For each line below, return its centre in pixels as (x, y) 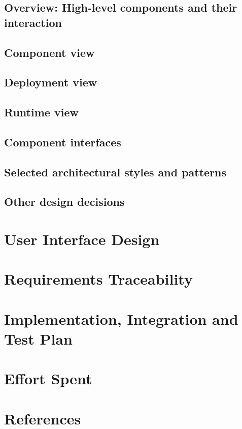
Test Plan (38, 338)
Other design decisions (64, 202)
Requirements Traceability (98, 279)
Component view (49, 52)
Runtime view (41, 112)
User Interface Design (82, 239)
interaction (33, 22)
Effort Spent (48, 378)
